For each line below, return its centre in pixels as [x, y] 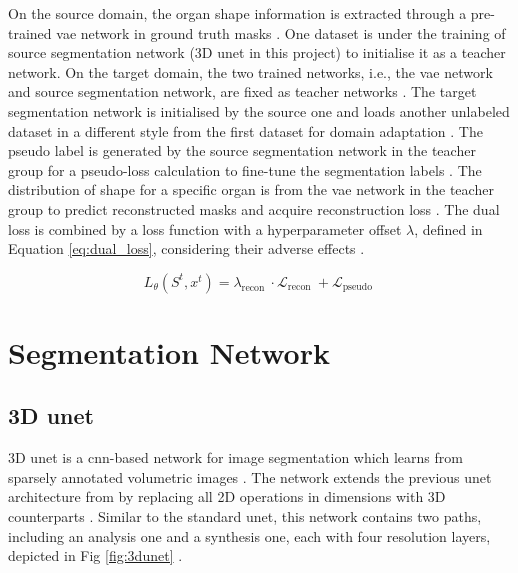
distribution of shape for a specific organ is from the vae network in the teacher [251, 189]
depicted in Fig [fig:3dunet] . [95, 555]
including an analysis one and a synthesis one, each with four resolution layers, [249, 535]
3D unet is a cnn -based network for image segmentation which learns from [235, 457]
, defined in [448, 228]
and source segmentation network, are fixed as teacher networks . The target [242, 91]
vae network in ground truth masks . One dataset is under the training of [281, 32]
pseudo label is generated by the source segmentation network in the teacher [242, 150]
